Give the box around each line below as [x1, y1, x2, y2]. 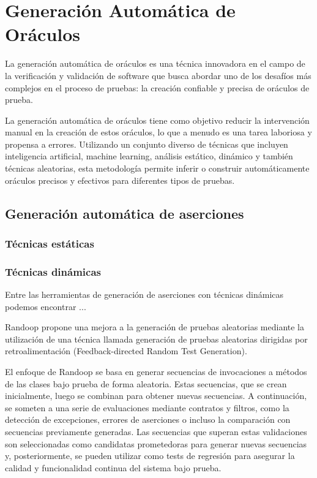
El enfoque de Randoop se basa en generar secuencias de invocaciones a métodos [5, 365, 307, 378]
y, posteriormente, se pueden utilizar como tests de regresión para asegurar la [5, 449, 295, 462]
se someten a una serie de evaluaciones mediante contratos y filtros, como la [5, 401, 289, 414]
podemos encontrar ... [5, 300, 86, 313]
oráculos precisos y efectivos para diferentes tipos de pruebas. [5, 173, 235, 186]
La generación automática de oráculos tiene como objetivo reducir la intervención [5, 113, 310, 126]
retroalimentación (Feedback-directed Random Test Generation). [5, 344, 247, 357]
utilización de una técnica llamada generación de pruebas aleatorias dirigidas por [5, 332, 308, 345]
